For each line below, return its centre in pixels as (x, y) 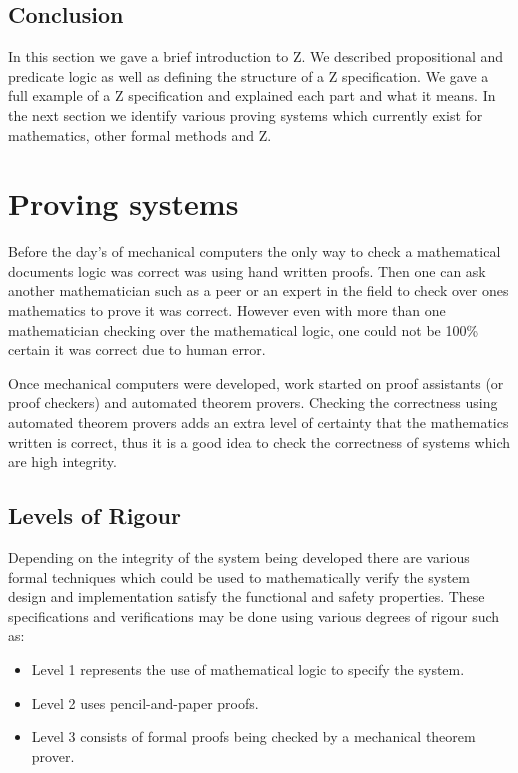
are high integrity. (62, 461)
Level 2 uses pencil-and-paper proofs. (145, 702)
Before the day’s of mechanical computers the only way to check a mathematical (254, 251)
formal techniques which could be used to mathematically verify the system (239, 576)
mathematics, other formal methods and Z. (140, 134)
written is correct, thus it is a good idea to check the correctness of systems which (259, 441)
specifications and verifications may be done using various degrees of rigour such (254, 615)
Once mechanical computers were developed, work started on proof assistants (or (256, 382)
